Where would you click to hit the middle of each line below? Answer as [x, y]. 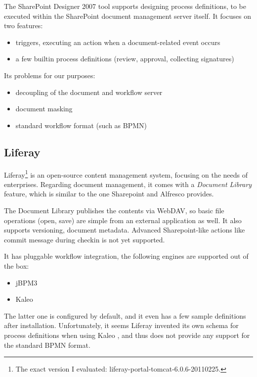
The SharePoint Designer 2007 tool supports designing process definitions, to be [125, 6]
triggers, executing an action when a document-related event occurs [118, 42]
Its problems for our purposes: [50, 75]
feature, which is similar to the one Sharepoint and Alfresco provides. [109, 194]
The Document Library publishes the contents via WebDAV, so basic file [114, 210]
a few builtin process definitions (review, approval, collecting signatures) [125, 59]
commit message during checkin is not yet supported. [85, 239]
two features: [23, 25]
